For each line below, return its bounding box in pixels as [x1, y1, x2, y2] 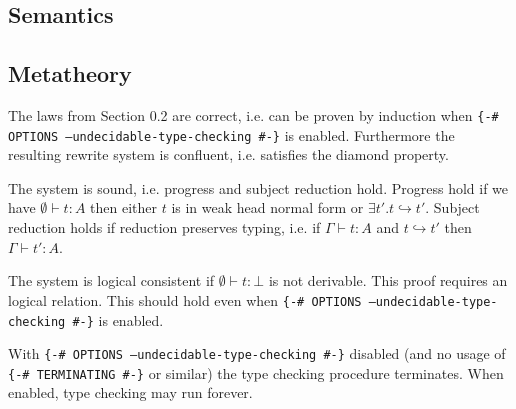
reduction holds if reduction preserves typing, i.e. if [8, 217, 321, 238]
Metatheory [8, 58, 132, 89]
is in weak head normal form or [171, 197, 364, 218]
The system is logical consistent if [8, 270, 215, 291]
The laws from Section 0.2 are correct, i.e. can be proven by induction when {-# [8, 104, 499, 125]
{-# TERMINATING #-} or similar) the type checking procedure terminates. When [8, 362, 504, 383]
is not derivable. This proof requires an [268, 270, 508, 291]
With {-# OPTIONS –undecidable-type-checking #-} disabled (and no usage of [8, 343, 506, 364]
